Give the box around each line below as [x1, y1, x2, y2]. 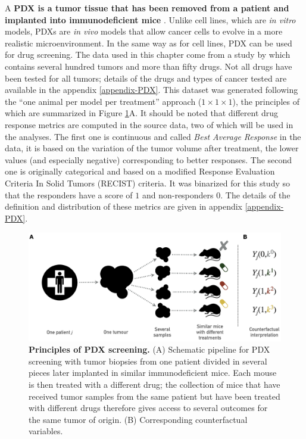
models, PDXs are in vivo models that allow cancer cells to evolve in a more [5, 25, 283, 38]
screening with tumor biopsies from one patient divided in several [29, 354, 267, 367]
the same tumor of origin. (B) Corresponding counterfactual [29, 413, 248, 425]
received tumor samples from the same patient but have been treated [29, 390, 280, 402]
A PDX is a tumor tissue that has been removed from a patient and [5, 2, 289, 14]
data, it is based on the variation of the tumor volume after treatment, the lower [5, 142, 299, 154]
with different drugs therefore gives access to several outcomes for [29, 401, 268, 414]
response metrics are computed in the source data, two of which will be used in [5, 118, 293, 130]
